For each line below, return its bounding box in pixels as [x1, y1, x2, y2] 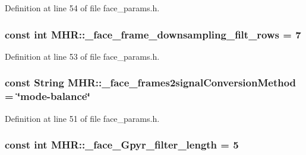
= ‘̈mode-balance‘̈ [5, 89, 90, 104]
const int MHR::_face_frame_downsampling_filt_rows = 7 [5, 27, 301, 41]
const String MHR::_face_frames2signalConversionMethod [5, 75, 296, 90]
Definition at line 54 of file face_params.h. [5, 2, 160, 14]
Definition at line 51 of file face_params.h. [5, 112, 160, 124]
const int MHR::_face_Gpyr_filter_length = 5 [5, 137, 239, 152]
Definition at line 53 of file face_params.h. [5, 50, 160, 62]
